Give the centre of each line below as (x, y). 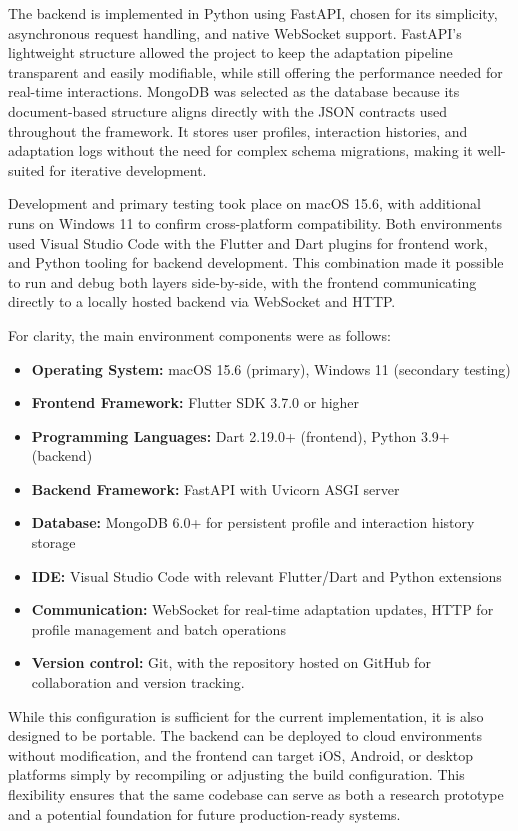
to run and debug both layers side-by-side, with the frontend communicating (242, 281)
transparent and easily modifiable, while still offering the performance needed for (255, 71)
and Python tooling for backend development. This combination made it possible (256, 262)
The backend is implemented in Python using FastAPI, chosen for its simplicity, (253, 13)
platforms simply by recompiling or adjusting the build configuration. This (236, 774)
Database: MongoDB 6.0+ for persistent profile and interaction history (253, 522)
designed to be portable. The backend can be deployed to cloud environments (245, 735)
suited (26, 169)
